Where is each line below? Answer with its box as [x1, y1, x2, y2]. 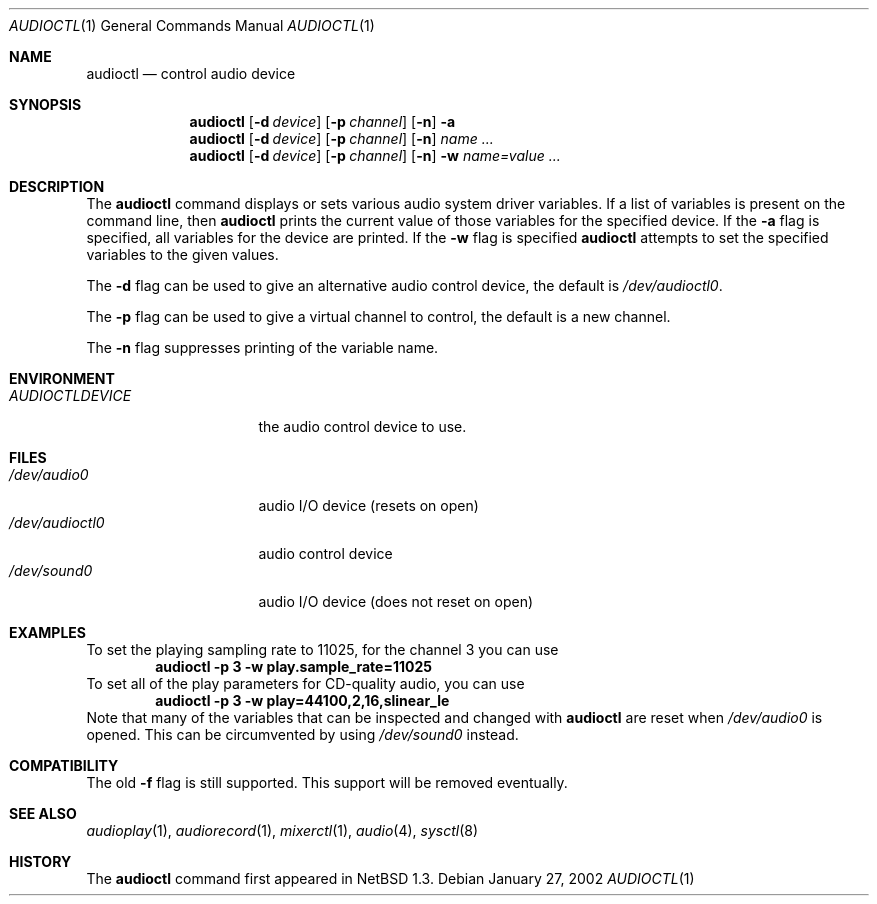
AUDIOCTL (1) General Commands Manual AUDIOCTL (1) [9, 17, 375, 34]
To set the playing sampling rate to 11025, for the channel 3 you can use [86, 641, 559, 658]
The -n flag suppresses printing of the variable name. [86, 339, 439, 356]
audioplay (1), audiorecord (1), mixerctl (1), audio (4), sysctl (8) [86, 822, 479, 839]
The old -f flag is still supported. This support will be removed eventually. [86, 774, 568, 791]
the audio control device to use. [258, 418, 467, 435]
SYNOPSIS [9, 96, 82, 113]
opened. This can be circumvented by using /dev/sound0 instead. [86, 726, 519, 743]
